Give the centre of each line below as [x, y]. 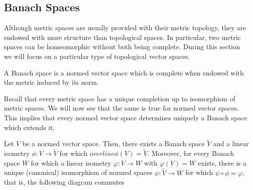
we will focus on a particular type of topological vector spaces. [97, 56]
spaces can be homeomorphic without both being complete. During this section [122, 47]
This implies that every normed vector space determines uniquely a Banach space [126, 117]
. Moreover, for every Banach [191, 153]
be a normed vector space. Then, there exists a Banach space [113, 143]
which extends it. [29, 127]
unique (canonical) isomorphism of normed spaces [78, 172]
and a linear [231, 143]
